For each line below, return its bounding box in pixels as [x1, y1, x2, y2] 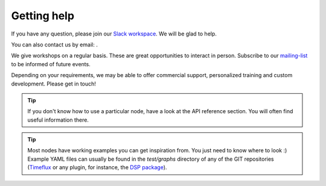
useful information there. [27, 116, 89, 123]
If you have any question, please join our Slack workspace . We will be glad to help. [11, 30, 217, 37]
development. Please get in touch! [11, 80, 97, 87]
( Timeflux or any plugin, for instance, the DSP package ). [27, 164, 167, 171]
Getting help [11, 9, 75, 22]
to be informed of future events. [11, 60, 91, 67]
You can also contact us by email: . [11, 41, 98, 48]
